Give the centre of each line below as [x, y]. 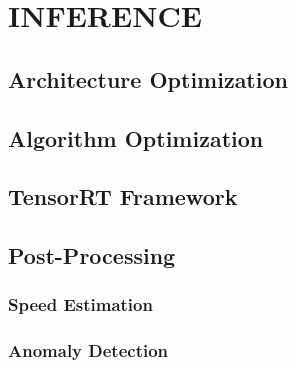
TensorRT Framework [123, 196]
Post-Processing [92, 255]
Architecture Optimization [148, 78]
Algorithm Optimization [136, 137]
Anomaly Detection [88, 350]
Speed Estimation [80, 304]
